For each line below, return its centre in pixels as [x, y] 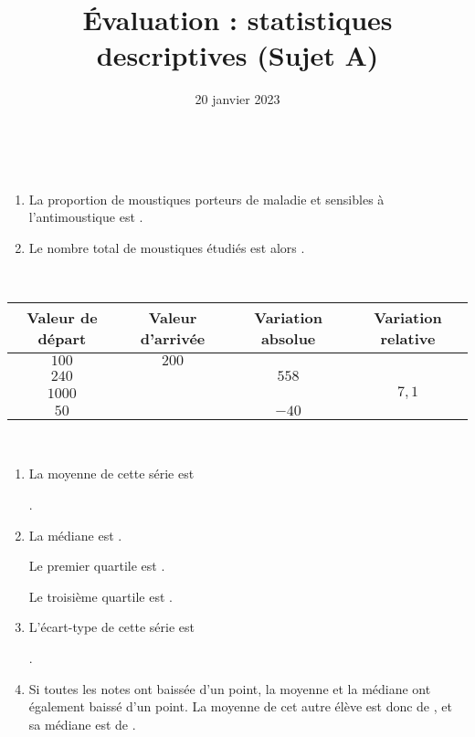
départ [62, 338]
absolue [288, 338]
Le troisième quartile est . [100, 596]
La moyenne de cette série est [111, 474]
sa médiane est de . [82, 724]
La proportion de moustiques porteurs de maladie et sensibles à [206, 199]
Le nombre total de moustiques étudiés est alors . [167, 247]
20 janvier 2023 [237, 99]
